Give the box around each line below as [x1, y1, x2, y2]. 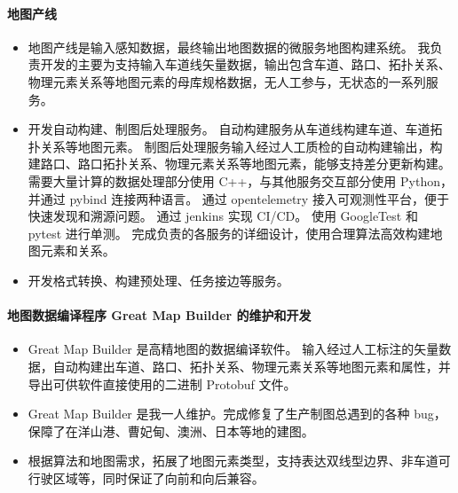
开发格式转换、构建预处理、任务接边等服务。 [28, 270, 289, 289]
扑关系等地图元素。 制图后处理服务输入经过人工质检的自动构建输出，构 [28, 137, 443, 155]
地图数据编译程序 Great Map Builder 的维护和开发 [7, 306, 312, 325]
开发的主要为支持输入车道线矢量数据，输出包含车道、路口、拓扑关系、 [40, 55, 451, 74]
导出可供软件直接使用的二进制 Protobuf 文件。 [28, 374, 296, 393]
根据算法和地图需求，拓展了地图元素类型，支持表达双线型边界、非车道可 [28, 451, 451, 470]
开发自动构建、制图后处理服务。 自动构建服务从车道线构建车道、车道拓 [28, 120, 443, 138]
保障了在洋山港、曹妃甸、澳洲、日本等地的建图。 [28, 421, 314, 440]
